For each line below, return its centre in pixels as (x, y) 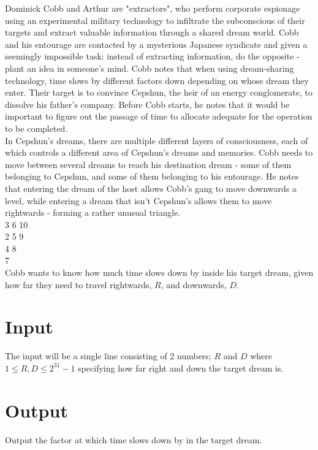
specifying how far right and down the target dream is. (181, 368)
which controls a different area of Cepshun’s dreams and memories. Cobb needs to (159, 152)
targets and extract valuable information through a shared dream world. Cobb (152, 32)
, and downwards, (194, 284)
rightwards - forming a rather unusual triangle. (93, 212)
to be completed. (36, 128)
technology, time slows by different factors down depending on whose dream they (157, 80)
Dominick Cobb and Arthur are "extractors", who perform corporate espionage (153, 8)
